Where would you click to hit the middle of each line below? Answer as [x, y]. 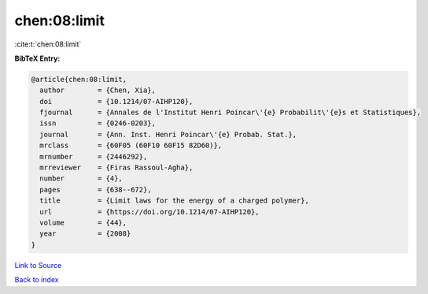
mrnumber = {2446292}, [94, 156]
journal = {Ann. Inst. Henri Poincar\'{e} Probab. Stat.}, [168, 134]
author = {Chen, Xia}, [98, 90]
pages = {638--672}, [96, 190]
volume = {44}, [83, 223]
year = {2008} [85, 234]
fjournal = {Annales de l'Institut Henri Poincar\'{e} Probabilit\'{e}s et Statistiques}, [230, 113]
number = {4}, [81, 179]
